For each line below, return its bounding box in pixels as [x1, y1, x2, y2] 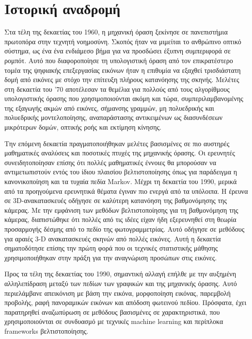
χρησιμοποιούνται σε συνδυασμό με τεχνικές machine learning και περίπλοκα [4, 316, 223, 326]
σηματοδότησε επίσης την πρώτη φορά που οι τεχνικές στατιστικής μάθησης [4, 243, 218, 253]
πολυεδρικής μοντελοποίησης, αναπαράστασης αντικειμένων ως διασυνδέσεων [4, 112, 222, 122]
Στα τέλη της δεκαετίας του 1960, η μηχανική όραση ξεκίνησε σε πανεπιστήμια [4, 27, 228, 37]
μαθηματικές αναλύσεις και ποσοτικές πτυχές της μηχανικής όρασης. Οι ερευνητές [4, 148, 235, 158]
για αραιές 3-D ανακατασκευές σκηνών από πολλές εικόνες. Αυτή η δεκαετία [4, 233, 221, 243]
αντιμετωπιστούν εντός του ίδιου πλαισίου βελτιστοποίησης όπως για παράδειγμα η [4, 167, 237, 177]
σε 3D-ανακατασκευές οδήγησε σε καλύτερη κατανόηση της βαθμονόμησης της [4, 195, 227, 205]
